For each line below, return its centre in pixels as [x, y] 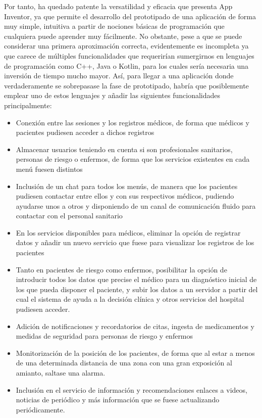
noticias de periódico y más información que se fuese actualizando [118, 400]
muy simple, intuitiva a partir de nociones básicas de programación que [114, 26]
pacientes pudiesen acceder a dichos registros [85, 132]
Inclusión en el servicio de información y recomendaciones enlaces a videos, [132, 389]
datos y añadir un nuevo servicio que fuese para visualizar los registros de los [135, 242]
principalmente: [28, 105]
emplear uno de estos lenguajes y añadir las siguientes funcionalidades [112, 95]
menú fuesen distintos [49, 169]
